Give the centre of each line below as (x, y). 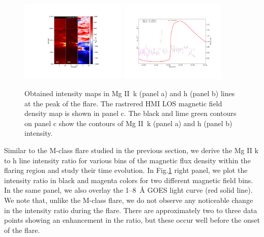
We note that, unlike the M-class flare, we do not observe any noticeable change (129, 200)
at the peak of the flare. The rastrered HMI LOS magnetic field (123, 103)
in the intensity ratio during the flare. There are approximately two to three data (131, 210)
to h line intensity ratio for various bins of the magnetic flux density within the (127, 160)
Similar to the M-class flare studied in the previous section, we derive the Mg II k (131, 150)
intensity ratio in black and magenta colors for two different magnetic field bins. (129, 180)
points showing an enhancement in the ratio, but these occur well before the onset (132, 220)
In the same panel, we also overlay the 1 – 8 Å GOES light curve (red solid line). (128, 190)
